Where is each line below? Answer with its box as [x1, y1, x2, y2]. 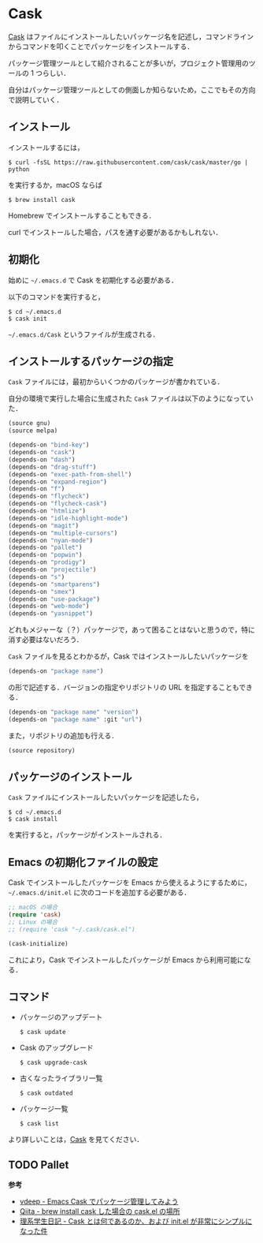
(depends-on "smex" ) [8, 588, 76, 595]
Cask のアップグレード [19, 1043, 94, 1053]
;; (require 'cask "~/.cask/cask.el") [8, 925, 135, 933]
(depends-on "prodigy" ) [8, 558, 87, 566]
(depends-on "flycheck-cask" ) [8, 500, 108, 508]
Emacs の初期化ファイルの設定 [8, 855, 159, 868]
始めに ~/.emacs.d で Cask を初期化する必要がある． [8, 275, 179, 285]
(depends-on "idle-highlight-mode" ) [8, 514, 128, 522]
